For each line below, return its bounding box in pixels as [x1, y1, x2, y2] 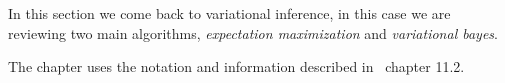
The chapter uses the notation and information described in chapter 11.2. [8, 56, 465, 77]
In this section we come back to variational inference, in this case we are [8, 3, 451, 23]
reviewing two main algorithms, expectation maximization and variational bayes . [8, 22, 498, 43]
